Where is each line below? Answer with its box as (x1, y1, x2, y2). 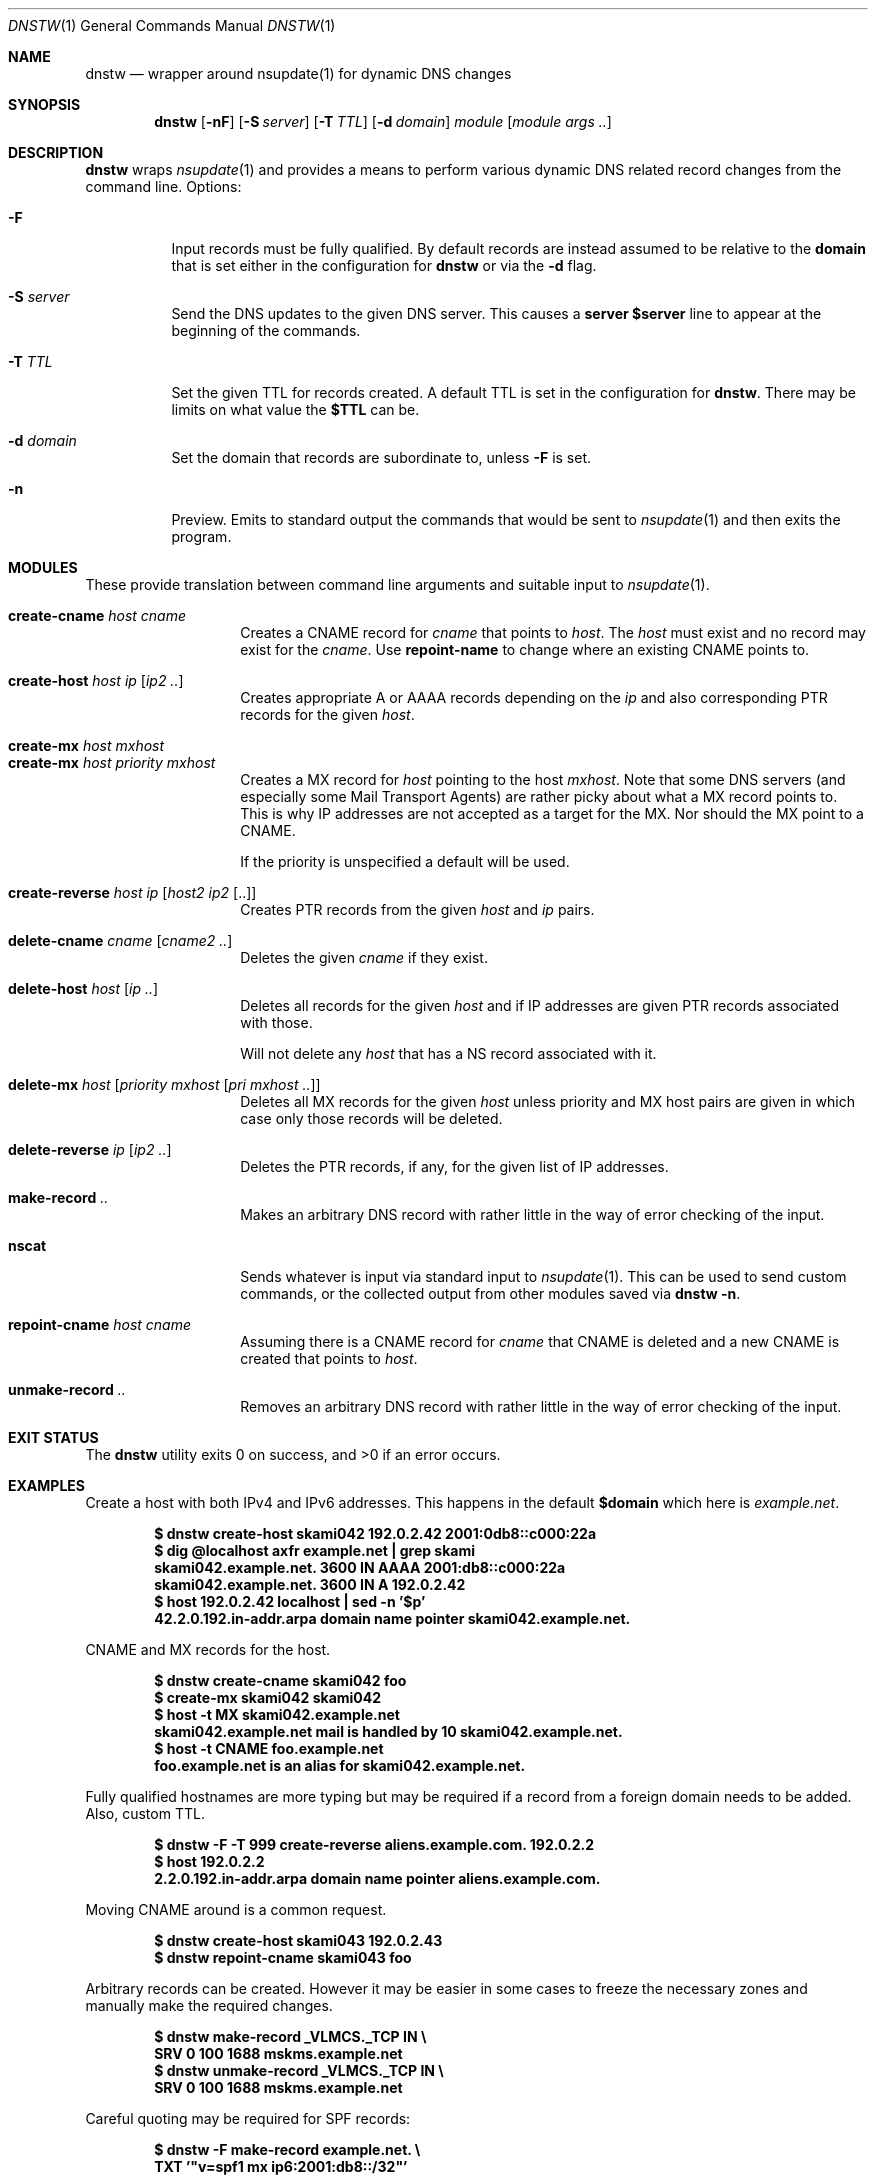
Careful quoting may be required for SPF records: (85, 2110, 411, 2127)
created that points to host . (240, 1350, 418, 1367)
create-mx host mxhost (8, 737, 165, 754)
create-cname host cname (8, 607, 187, 624)
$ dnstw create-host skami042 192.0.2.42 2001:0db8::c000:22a (154, 1525, 597, 1542)
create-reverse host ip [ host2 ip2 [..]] (8, 884, 257, 901)
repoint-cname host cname (8, 1316, 191, 1333)
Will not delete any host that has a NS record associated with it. (240, 1045, 657, 1062)
